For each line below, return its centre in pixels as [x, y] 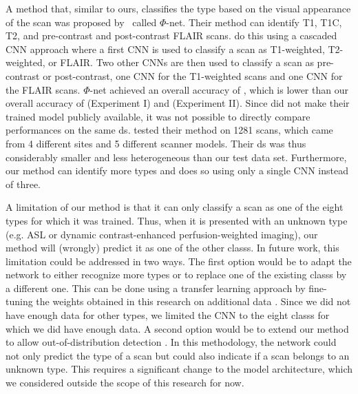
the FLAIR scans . [43, 89]
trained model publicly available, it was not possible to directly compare [158, 116]
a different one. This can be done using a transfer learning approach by [156, 288]
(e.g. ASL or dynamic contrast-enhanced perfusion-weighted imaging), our [162, 234]
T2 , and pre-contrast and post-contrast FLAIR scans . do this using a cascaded [171, 35]
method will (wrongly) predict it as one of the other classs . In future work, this [172, 248]
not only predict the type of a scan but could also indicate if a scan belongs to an [178, 355]
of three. [23, 184]
